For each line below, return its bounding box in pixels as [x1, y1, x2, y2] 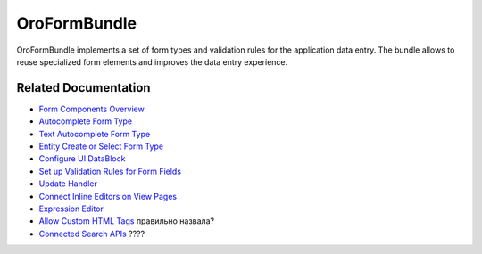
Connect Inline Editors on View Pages [38, 191, 178, 201]
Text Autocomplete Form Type [38, 128, 151, 139]
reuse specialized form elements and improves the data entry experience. [16, 56, 288, 67]
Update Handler [38, 178, 97, 189]
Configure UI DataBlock [38, 153, 126, 164]
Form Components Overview [38, 103, 145, 114]
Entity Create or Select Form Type [38, 141, 164, 152]
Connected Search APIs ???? [38, 228, 145, 239]
